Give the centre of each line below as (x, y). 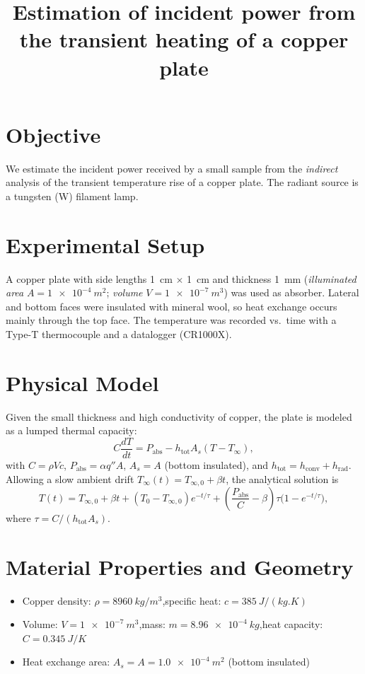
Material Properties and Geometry (180, 566)
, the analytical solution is (282, 478)
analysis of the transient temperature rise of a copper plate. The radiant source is (182, 182)
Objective (53, 134)
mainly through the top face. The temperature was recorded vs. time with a (171, 320)
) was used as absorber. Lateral (291, 292)
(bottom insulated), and (216, 464)
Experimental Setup (105, 244)
